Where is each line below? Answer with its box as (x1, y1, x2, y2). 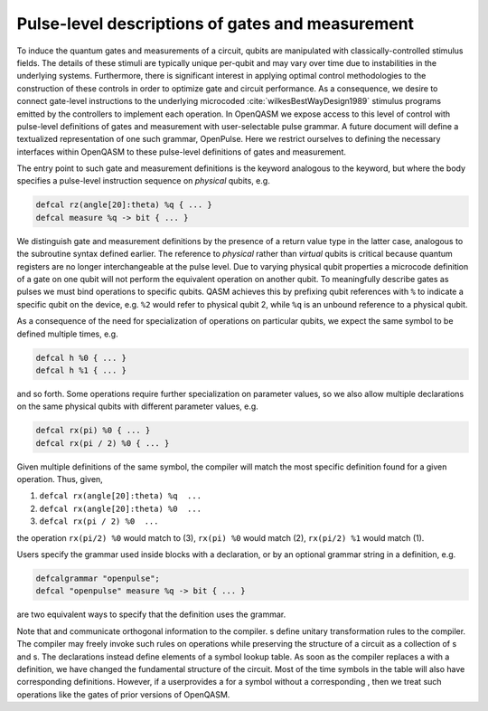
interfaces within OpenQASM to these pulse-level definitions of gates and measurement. (16, 146, 347, 157)
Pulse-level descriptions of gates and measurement (16, 14, 415, 33)
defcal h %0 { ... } (35, 353, 127, 363)
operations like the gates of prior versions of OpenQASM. (16, 688, 230, 700)
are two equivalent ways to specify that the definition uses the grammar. (16, 609, 286, 620)
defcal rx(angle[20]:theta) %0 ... (39, 503, 202, 514)
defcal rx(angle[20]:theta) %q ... (39, 491, 202, 501)
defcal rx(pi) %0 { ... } (35, 425, 151, 436)
